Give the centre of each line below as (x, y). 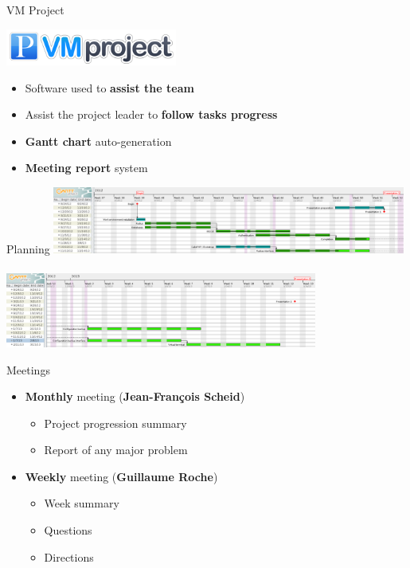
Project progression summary (115, 423)
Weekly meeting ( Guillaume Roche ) (121, 476)
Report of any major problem (116, 450)
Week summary (82, 503)
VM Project (35, 10)
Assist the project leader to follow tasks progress (151, 114)
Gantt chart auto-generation (98, 141)
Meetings (28, 369)
